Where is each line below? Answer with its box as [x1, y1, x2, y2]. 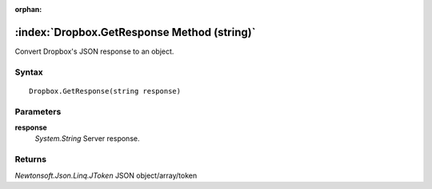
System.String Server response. [34, 134, 140, 143]
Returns [14, 154, 47, 165]
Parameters [14, 106, 62, 117]
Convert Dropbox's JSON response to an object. [14, 46, 174, 56]
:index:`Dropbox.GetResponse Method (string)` [14, 25, 256, 39]
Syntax [14, 66, 43, 78]
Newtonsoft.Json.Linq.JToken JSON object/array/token [14, 171, 198, 180]
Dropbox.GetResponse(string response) [29, 86, 182, 95]
